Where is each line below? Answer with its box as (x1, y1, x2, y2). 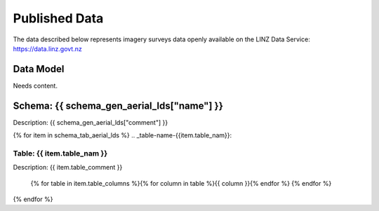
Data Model (13, 63, 65, 75)
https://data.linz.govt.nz (13, 44, 82, 53)
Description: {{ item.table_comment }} (13, 163, 123, 172)
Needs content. (13, 81, 58, 90)
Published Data (13, 11, 104, 26)
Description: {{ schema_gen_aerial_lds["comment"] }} (13, 118, 168, 126)
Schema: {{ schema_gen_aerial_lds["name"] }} (13, 100, 224, 111)
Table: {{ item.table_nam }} (13, 148, 108, 158)
